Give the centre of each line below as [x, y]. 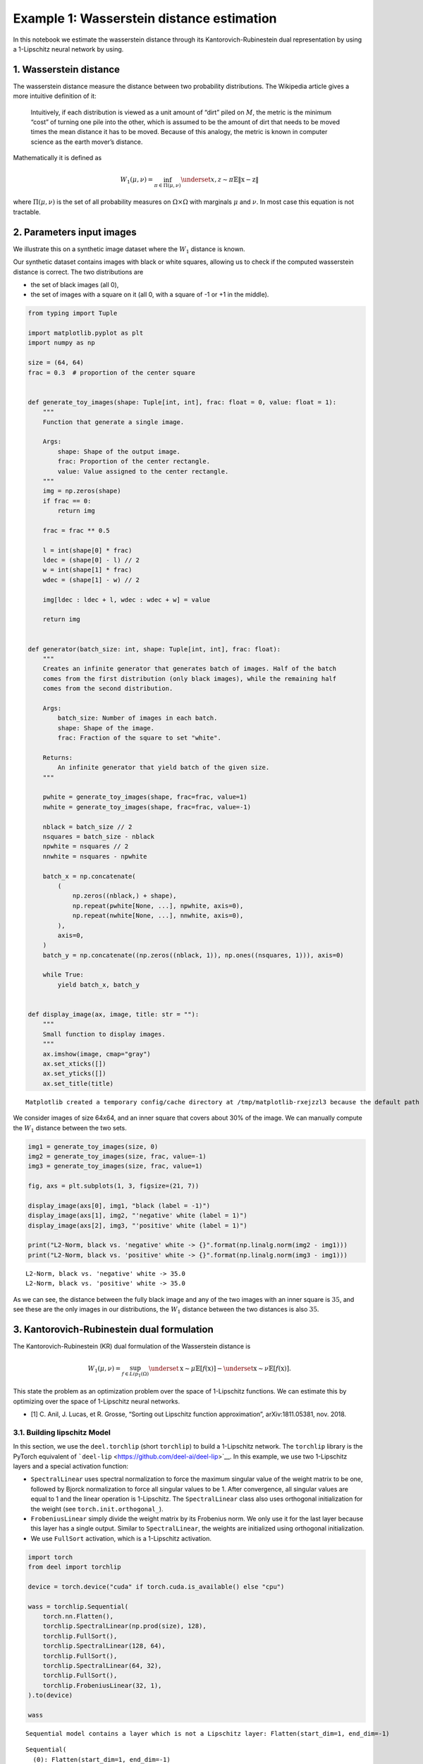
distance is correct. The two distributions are [78, 272]
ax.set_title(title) [78, 1083]
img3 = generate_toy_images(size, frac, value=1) [115, 1166]
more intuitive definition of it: [55, 96]
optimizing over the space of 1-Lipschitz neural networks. [97, 1401]
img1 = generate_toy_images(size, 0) [93, 1146]
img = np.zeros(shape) [82, 491]
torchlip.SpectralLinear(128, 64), [104, 1646]
